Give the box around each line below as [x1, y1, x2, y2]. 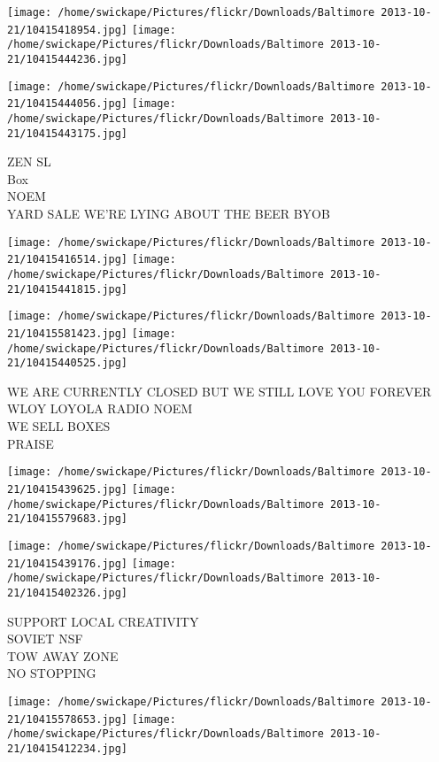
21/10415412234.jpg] [7, 742, 128, 755]
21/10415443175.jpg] [7, 127, 128, 140]
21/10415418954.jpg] [7, 23, 128, 36]
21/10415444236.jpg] [7, 52, 128, 65]
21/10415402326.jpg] [7, 586, 128, 599]
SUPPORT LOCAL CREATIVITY [7, 612, 199, 630]
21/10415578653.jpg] [7, 712, 128, 726]
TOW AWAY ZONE [7, 646, 119, 665]
